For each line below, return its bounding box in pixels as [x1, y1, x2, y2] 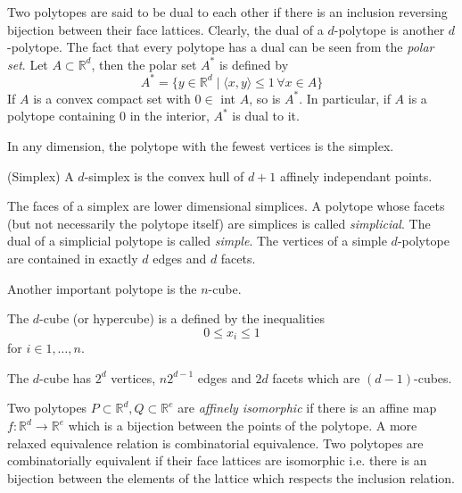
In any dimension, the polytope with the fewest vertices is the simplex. [7, 137, 394, 155]
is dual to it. [232, 106, 300, 125]
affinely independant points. [280, 166, 433, 185]
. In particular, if [299, 88, 391, 107]
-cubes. [414, 368, 452, 387]
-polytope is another [334, 20, 445, 38]
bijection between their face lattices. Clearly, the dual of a [7, 20, 324, 38]
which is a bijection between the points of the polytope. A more [68, 416, 417, 435]
